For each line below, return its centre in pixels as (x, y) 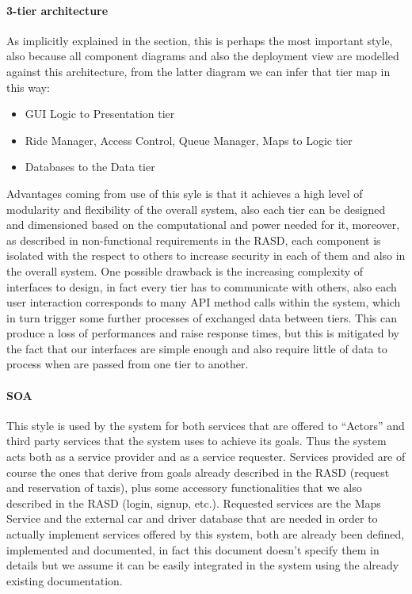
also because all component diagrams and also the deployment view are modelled (203, 56)
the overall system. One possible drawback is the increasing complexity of (185, 270)
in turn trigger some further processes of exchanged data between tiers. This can (202, 317)
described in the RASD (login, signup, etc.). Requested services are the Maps (194, 503)
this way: (28, 87)
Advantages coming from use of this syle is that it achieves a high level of (185, 193)
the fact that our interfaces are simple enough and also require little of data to (197, 348)
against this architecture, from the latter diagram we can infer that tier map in (198, 71)
